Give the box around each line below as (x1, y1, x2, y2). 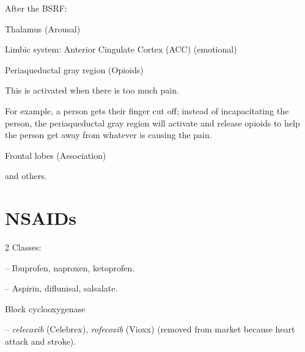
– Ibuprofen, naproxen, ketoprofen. (5, 261, 135, 274)
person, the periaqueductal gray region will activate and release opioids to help (5, 116, 300, 129)
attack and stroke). (5, 335, 76, 348)
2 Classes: (5, 241, 42, 254)
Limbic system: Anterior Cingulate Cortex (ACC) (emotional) (5, 43, 237, 56)
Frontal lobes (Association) (5, 148, 106, 161)
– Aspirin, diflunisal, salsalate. (5, 282, 118, 295)
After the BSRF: (5, 2, 67, 14)
